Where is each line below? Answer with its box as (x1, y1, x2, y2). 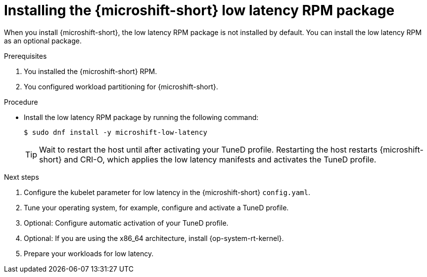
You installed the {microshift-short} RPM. (24, 67, 157, 76)
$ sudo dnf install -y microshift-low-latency (24, 128, 207, 136)
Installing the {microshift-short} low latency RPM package (4, 2, 395, 19)
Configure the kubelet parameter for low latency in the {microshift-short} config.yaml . (24, 188, 311, 197)
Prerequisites (4, 51, 47, 60)
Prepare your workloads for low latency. (24, 249, 154, 258)
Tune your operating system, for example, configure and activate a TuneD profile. (24, 203, 289, 212)
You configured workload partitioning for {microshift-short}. (24, 82, 218, 91)
